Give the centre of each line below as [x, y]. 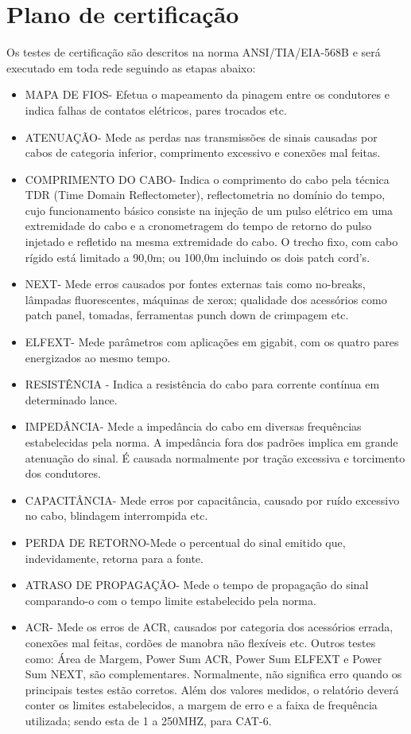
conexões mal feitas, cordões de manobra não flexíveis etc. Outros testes [200, 642]
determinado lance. [71, 399]
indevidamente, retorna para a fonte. [114, 558]
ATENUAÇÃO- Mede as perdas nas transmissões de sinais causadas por [201, 137]
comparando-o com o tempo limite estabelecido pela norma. [171, 600]
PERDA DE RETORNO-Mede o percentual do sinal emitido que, [185, 542]
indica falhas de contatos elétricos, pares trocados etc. [156, 109]
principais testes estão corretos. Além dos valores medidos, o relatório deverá [212, 689]
